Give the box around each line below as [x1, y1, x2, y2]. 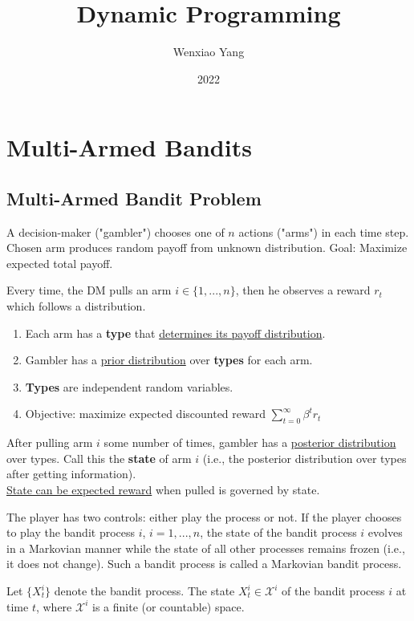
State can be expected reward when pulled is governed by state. [6, 481, 320, 498]
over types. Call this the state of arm [6, 449, 192, 466]
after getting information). [6, 465, 136, 482]
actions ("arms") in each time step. [238, 223, 409, 240]
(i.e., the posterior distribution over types [202, 449, 407, 466]
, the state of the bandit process [200, 524, 357, 541]
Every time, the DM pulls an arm [6, 282, 172, 298]
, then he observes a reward [235, 282, 371, 298]
